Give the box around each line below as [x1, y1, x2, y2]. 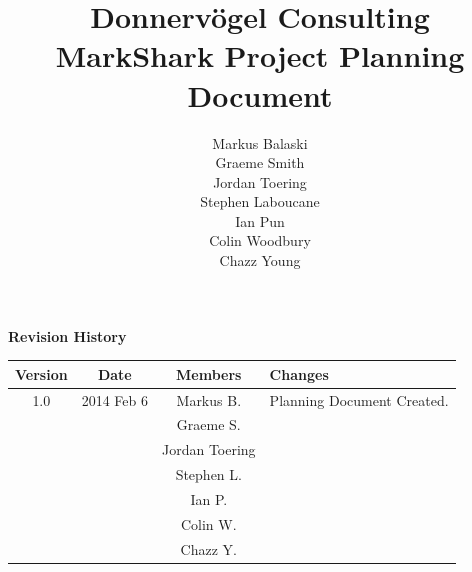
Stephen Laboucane [200, 191, 320, 212]
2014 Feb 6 [81, 389, 148, 410]
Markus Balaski [212, 132, 308, 153]
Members [176, 363, 242, 384]
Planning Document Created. [269, 389, 449, 410]
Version [15, 363, 68, 384]
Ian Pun [235, 210, 285, 231]
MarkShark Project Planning [55, 35, 465, 76]
